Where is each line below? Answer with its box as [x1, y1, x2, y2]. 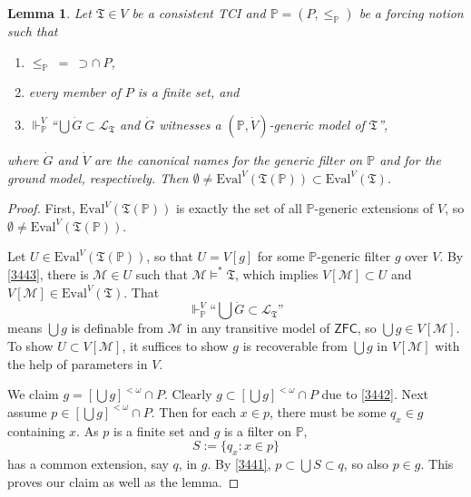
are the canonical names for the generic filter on [93, 150, 363, 169]
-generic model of [269, 114, 365, 133]
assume [7, 402, 47, 421]
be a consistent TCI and [132, 4, 266, 22]
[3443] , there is [7, 264, 89, 283]
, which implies [235, 264, 319, 283]
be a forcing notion [358, 4, 464, 22]
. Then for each [151, 402, 237, 421]
